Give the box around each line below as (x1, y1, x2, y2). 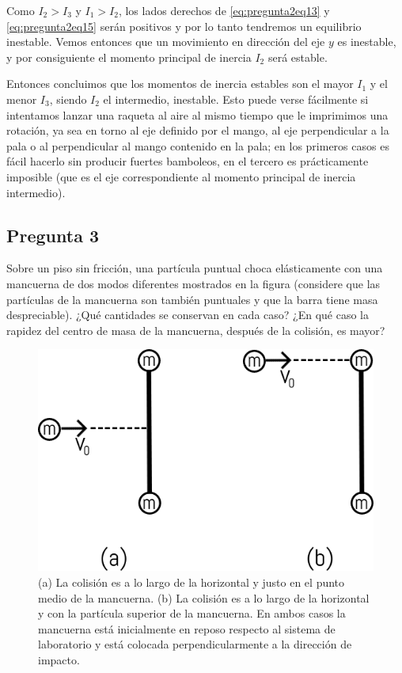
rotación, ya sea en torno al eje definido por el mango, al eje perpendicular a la (6, 122, 389, 139)
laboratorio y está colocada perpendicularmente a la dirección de (38, 636, 352, 652)
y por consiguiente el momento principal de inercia (6, 48, 252, 65)
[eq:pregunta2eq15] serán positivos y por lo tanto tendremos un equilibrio (6, 17, 362, 34)
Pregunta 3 (6, 222, 100, 247)
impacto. (38, 651, 80, 667)
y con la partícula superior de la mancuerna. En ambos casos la (38, 605, 346, 622)
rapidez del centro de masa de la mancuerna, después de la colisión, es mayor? (6, 321, 385, 338)
